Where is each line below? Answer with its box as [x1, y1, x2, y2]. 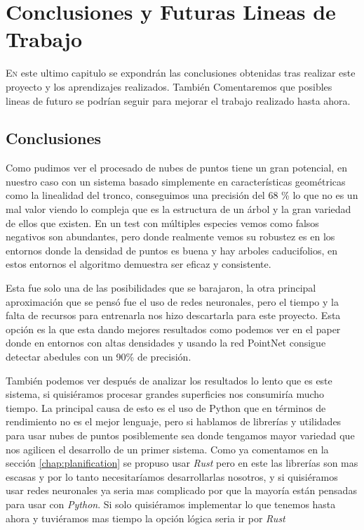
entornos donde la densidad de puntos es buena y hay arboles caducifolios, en [6, 243, 338, 257]
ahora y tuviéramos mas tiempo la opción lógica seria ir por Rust [6, 510, 285, 525]
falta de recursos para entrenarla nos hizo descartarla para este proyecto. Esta [6, 308, 341, 323]
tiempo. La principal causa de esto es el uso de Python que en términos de [6, 400, 326, 415]
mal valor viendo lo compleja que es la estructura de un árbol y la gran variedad [6, 202, 351, 216]
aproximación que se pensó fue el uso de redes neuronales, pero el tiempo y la [6, 294, 339, 309]
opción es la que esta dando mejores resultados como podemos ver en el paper [6, 321, 341, 336]
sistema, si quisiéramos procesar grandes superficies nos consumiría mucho [6, 387, 325, 401]
